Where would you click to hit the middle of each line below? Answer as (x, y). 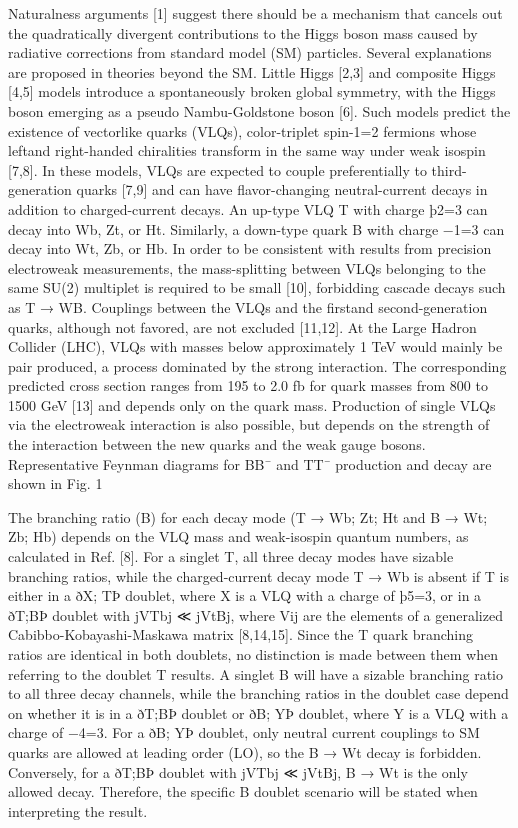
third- (449, 169)
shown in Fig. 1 (55, 483)
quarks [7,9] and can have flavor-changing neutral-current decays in (282, 189)
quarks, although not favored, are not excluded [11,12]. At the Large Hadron (242, 326)
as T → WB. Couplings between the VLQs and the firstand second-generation (248, 306)
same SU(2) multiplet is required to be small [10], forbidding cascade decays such (257, 287)
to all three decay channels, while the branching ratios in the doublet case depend (258, 693)
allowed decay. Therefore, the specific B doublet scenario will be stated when (243, 791)
